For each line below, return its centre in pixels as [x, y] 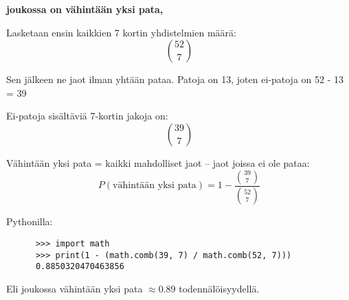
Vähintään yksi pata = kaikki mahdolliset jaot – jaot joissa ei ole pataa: [158, 162]
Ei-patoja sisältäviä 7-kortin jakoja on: [87, 116]
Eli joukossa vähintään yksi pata [75, 288]
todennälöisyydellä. [219, 288]
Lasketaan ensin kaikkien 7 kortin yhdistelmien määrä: [121, 32]
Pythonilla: [30, 221]
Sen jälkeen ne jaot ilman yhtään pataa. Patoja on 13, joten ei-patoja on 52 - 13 [175, 79]
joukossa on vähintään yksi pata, [85, 9]
